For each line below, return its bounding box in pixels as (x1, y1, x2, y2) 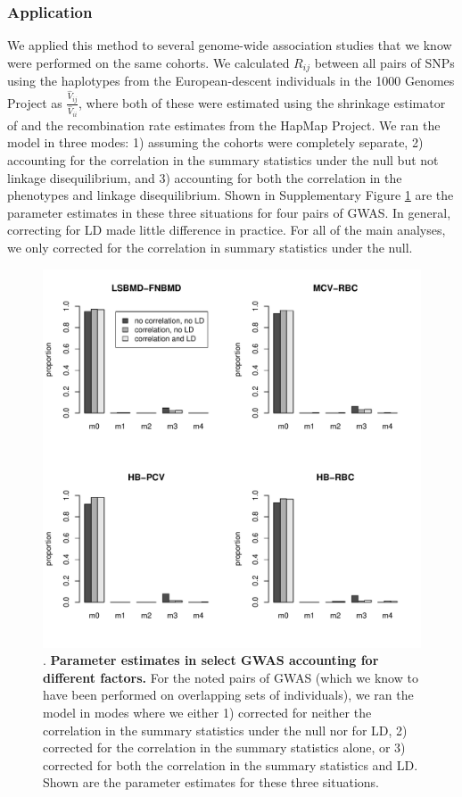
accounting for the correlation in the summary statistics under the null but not (7, 151, 439, 170)
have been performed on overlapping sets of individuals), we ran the (43, 685, 414, 704)
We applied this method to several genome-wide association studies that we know (7, 36, 452, 54)
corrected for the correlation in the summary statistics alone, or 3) (43, 738, 406, 757)
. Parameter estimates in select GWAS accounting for (43, 651, 379, 669)
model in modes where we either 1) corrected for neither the (43, 703, 372, 722)
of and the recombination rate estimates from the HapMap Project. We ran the (7, 115, 441, 134)
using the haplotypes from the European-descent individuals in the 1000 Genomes (7, 71, 455, 90)
